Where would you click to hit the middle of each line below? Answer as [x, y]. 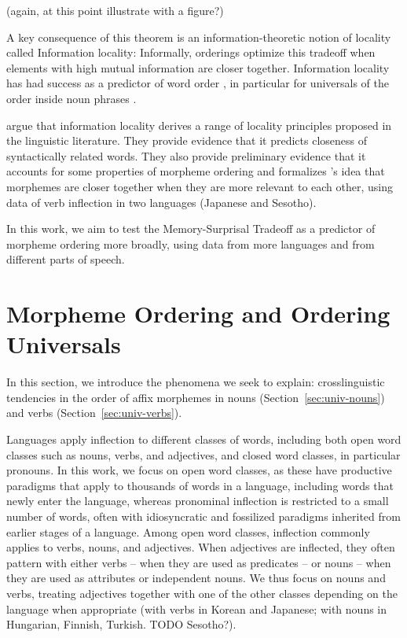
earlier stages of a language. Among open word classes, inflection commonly [188, 531]
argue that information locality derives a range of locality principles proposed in [199, 125]
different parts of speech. [66, 259]
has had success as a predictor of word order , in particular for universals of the [198, 83]
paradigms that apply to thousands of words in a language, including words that [200, 485]
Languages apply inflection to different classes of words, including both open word [204, 439]
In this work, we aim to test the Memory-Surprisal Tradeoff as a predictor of [191, 229]
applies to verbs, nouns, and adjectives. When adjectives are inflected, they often [201, 547]
